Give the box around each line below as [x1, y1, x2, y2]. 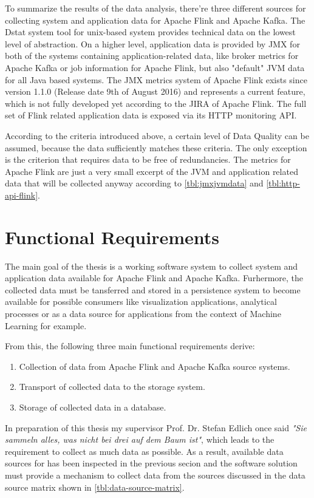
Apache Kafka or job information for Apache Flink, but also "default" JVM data [5, 61, 305, 73]
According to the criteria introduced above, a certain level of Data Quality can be [5, 129, 309, 142]
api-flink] [5, 188, 38, 201]
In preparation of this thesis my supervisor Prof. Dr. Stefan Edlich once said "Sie [5, 421, 307, 434]
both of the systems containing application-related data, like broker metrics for [5, 49, 299, 62]
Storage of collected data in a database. [19, 400, 166, 413]
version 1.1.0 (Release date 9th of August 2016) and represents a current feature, [5, 85, 305, 98]
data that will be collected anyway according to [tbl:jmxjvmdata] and [5, 177, 264, 189]
